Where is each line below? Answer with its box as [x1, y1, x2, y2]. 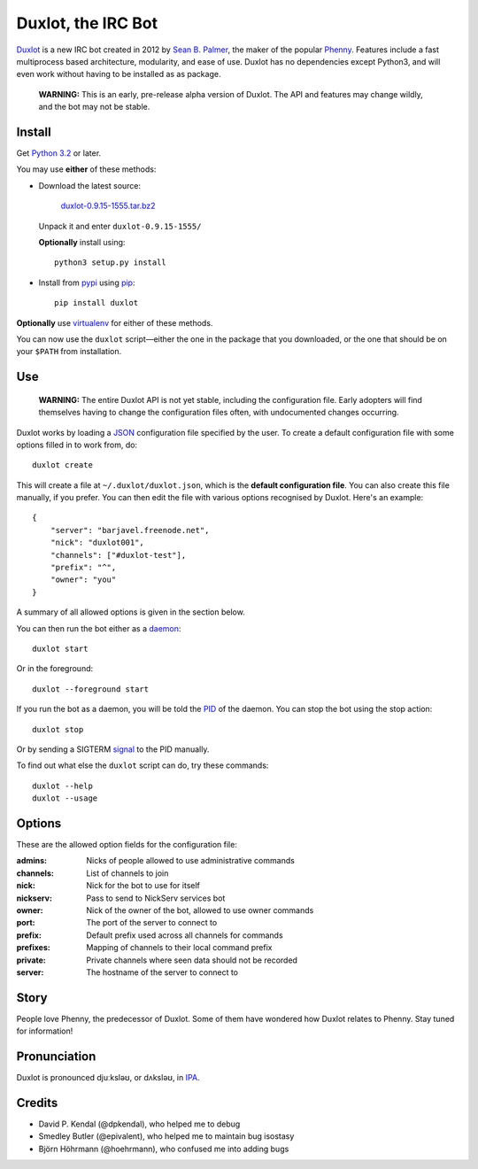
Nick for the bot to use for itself [86, 880, 201, 891]
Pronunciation [16, 1049, 96, 1064]
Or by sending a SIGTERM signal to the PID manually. [16, 744, 210, 755]
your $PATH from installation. [16, 346, 122, 357]
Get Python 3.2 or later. [16, 148, 102, 159]
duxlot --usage [32, 794, 98, 803]
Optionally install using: [38, 236, 126, 247]
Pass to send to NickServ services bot [86, 893, 226, 903]
